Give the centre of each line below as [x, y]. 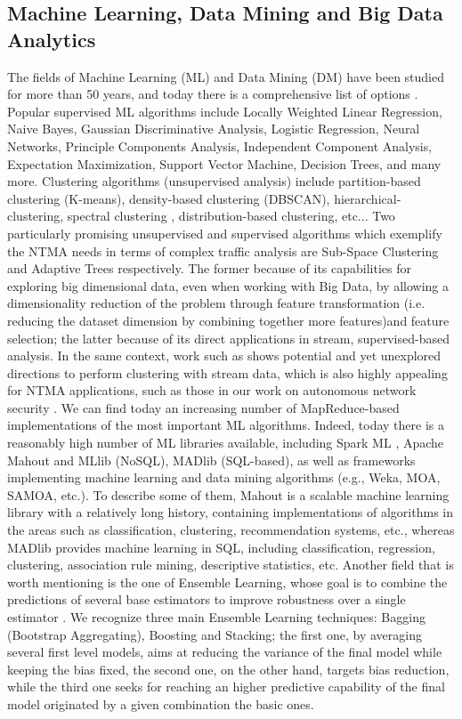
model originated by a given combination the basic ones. [161, 703]
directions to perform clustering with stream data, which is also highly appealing [227, 372]
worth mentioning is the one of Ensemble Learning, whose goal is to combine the [227, 582]
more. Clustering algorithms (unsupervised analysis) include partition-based [214, 181]
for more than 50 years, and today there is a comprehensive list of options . [213, 94]
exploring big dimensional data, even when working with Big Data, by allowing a [228, 285]
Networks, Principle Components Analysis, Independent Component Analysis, [220, 145]
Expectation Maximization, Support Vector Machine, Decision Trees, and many [224, 163]
